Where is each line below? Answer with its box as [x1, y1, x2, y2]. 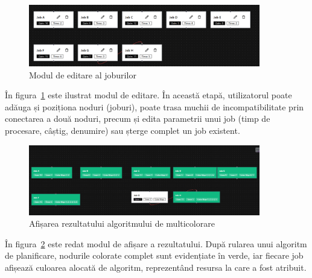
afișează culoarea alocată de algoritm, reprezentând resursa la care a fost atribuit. [5, 261, 307, 273]
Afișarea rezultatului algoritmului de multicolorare [29, 217, 215, 230]
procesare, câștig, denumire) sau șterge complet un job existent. [5, 124, 240, 137]
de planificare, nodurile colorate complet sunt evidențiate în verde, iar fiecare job [5, 249, 304, 262]
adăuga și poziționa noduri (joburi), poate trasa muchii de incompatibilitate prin [5, 100, 304, 113]
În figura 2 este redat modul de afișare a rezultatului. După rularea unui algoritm [5, 237, 307, 250]
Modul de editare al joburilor [29, 68, 136, 81]
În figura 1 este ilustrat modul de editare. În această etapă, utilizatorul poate [5, 89, 292, 101]
